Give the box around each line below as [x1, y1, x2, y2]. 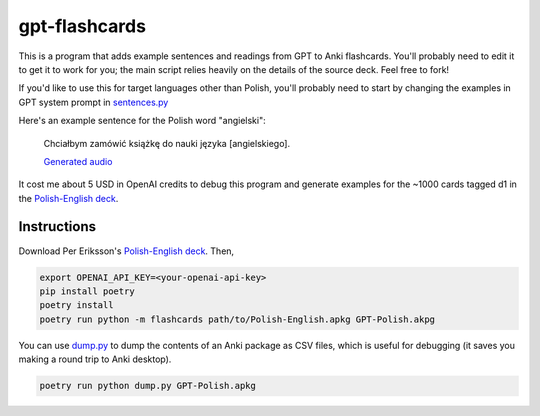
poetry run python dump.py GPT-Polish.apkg [39, 380, 257, 392]
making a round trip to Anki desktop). [18, 353, 172, 365]
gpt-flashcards [18, 15, 147, 37]
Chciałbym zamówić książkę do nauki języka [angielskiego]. [43, 137, 291, 149]
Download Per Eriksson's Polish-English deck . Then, [18, 245, 235, 257]
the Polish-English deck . [18, 192, 119, 204]
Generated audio [43, 155, 113, 167]
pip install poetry [39, 285, 135, 297]
